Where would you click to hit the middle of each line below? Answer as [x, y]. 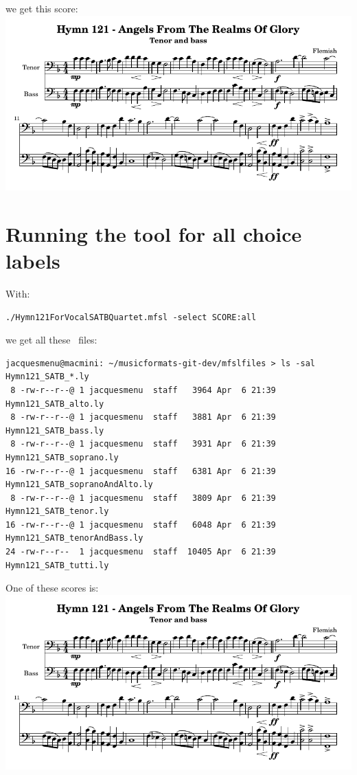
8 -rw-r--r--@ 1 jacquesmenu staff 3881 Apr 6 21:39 [143, 417]
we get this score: [42, 8]
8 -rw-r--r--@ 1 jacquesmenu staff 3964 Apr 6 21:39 [143, 390]
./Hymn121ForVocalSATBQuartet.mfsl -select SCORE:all [131, 317]
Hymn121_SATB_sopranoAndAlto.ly [79, 485]
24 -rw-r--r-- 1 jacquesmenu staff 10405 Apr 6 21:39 [141, 552]
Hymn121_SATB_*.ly [47, 377]
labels [33, 261]
